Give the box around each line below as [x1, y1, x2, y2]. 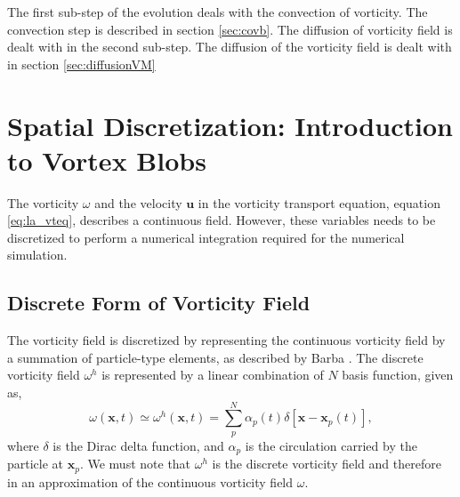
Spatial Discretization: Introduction [7, 107, 453, 143]
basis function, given [342, 365, 454, 384]
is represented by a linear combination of [101, 365, 324, 384]
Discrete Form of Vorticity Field [7, 289, 311, 317]
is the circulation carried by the [245, 436, 417, 454]
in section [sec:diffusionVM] [7, 54, 156, 73]
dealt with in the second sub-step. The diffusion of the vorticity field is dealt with [7, 37, 452, 56]
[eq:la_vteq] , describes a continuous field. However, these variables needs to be [7, 211, 436, 229]
